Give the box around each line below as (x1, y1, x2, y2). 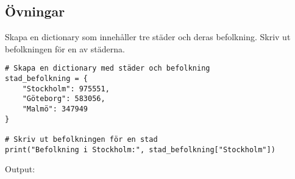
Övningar (5, 2, 65, 21)
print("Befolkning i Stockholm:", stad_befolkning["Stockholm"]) (5, 145, 275, 154)
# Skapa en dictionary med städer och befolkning (5, 64, 210, 73)
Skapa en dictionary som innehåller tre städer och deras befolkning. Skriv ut (5, 30, 291, 43)
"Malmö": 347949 (22, 105, 88, 114)
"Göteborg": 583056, (22, 94, 105, 104)
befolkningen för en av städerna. (5, 42, 125, 55)
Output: (5, 163, 35, 175)
